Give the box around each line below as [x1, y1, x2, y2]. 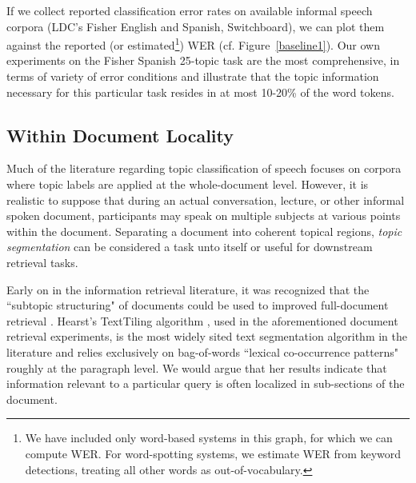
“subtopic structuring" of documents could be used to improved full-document [6, 297, 389, 313]
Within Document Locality [6, 122, 234, 147]
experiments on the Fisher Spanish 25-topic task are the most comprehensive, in [6, 52, 400, 69]
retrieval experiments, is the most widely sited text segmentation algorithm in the [6, 328, 408, 345]
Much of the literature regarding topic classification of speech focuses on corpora [6, 160, 402, 177]
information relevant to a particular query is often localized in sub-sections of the [6, 375, 405, 392]
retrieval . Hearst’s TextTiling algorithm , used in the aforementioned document [6, 312, 398, 329]
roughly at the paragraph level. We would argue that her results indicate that [6, 359, 387, 376]
